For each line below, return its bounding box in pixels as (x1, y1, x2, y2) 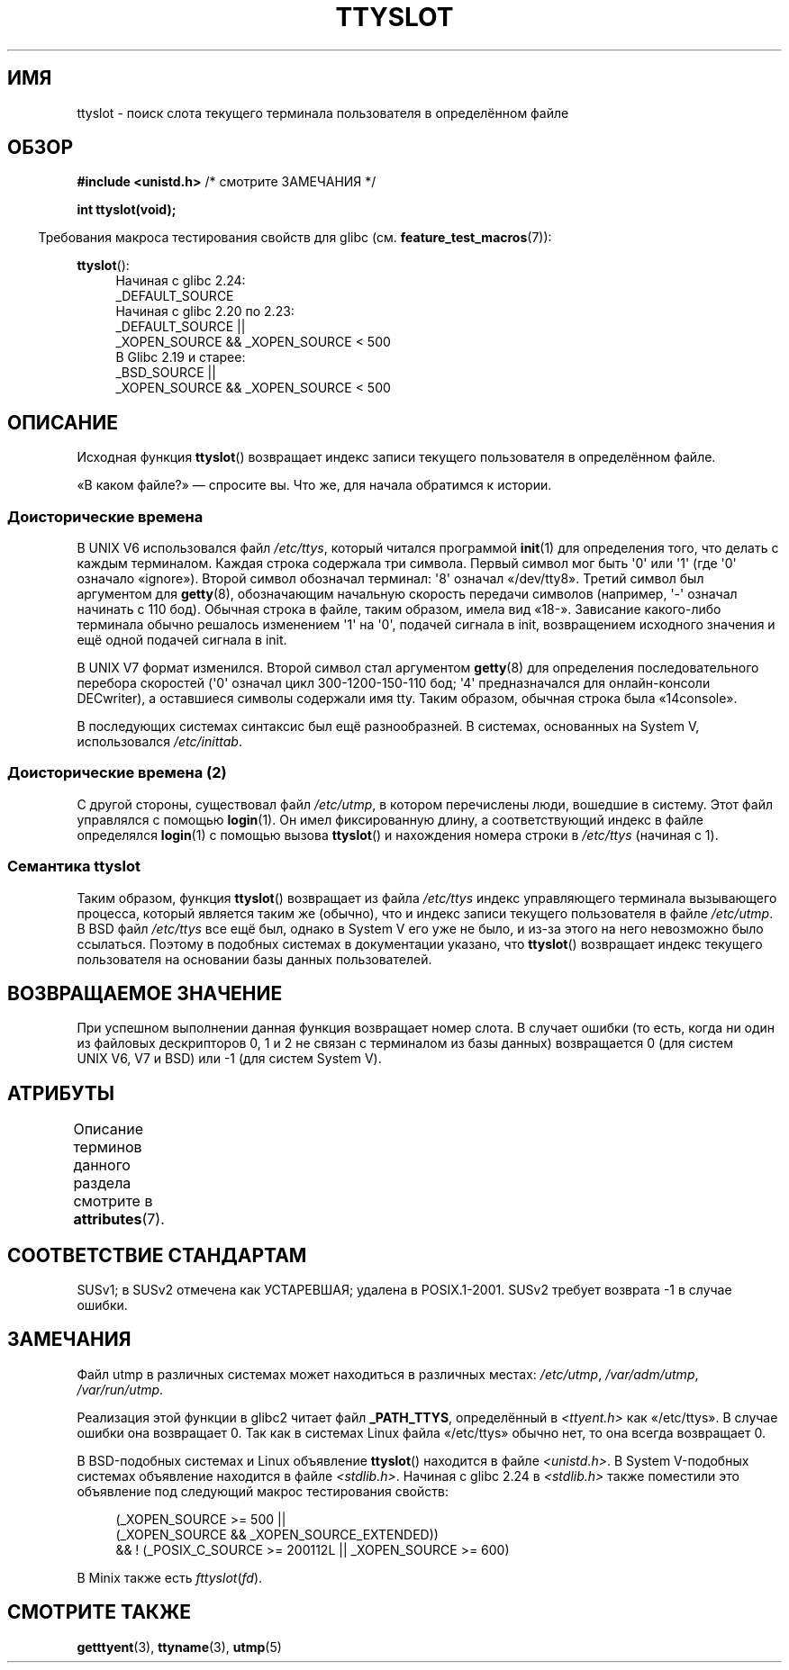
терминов (73, 1138, 142, 1157)
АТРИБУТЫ (7, 1081, 115, 1105)
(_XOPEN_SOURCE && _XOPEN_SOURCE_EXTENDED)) (115, 1526, 439, 1542)
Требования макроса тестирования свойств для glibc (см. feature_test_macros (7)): (38, 230, 552, 246)
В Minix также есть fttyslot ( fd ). (77, 1569, 263, 1585)
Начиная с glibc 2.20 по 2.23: (115, 303, 295, 320)
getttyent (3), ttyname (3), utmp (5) (77, 1638, 282, 1655)
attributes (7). (73, 1210, 165, 1229)
